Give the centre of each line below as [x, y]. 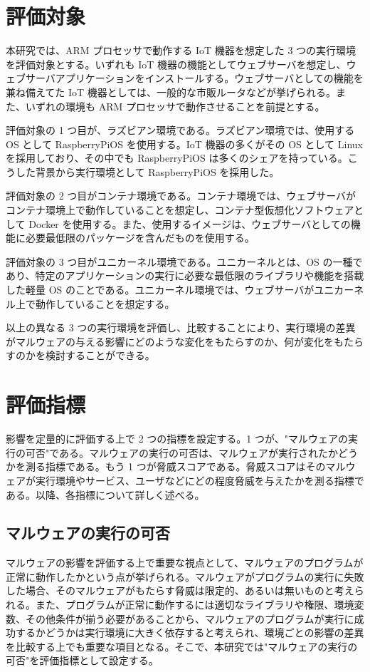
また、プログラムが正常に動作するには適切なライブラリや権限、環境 [195, 605]
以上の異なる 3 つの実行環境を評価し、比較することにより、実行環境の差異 [181, 327]
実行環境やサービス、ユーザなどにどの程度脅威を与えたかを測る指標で [200, 480]
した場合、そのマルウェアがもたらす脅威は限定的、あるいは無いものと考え [180, 590]
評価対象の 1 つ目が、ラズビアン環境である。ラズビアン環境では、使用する [180, 130]
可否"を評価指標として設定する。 [82, 660]
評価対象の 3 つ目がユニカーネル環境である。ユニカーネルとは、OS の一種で [184, 261]
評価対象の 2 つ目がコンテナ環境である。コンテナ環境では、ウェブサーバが [181, 196]
